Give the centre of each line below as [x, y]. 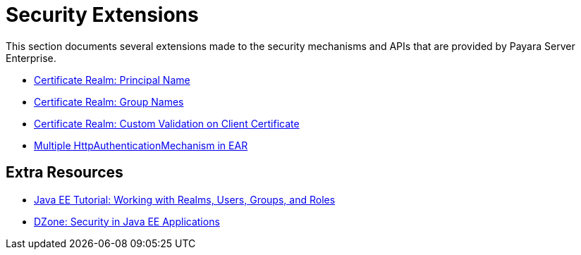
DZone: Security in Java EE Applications [127, 221]
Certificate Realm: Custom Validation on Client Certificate [167, 123]
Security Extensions [102, 15]
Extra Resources [65, 173]
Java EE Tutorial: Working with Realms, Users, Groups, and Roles [185, 199]
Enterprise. [31, 58]
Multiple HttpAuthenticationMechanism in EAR [141, 145]
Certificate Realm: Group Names [109, 101]
